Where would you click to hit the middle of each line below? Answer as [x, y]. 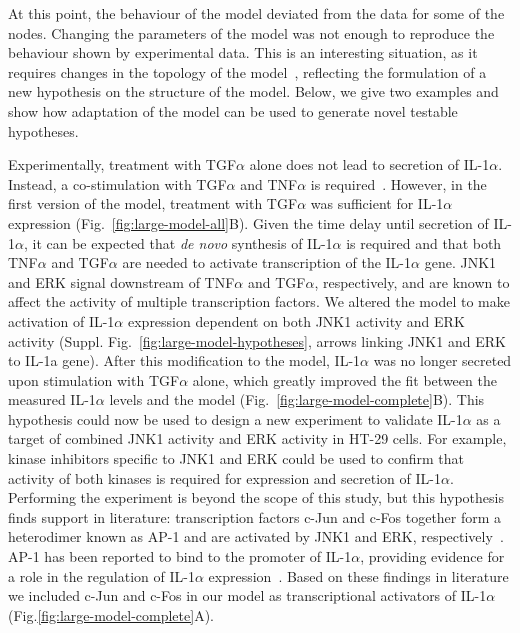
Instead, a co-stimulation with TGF [117, 183]
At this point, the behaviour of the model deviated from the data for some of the [256, 13]
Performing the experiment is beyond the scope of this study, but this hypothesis [256, 497]
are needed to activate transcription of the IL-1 [267, 262]
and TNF [269, 183]
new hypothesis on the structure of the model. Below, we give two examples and [253, 91]
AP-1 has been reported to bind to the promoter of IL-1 [180, 556]
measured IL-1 [52, 399]
